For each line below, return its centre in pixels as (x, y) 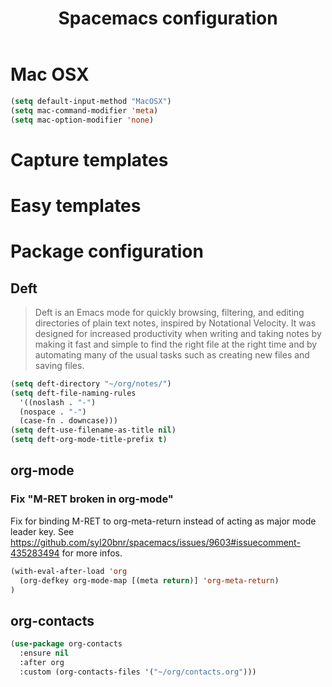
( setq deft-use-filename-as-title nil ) (93, 430)
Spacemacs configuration (168, 18)
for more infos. (92, 553)
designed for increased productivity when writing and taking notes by (178, 333)
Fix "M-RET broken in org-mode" (92, 499)
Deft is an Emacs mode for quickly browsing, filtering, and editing (169, 312)
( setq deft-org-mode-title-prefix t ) (89, 440)
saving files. (59, 365)
